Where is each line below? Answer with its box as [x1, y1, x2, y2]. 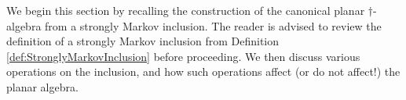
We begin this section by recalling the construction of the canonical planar [6, 2, 365, 18]
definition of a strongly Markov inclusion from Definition [6, 33, 280, 49]
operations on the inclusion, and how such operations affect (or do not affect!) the [6, 63, 401, 80]
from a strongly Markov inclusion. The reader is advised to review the [45, 17, 382, 34]
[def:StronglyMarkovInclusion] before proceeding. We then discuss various [6, 48, 360, 64]
